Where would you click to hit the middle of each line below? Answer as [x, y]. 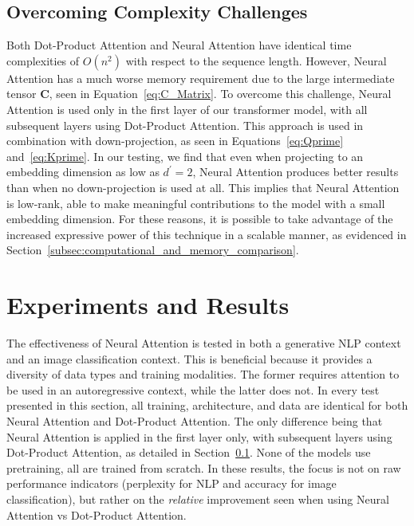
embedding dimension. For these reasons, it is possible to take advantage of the [200, 219]
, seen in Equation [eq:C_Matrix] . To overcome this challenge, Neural [220, 94]
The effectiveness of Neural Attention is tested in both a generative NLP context [204, 343]
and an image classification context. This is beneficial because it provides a [189, 358]
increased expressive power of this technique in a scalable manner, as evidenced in [207, 234]
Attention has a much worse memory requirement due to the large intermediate [201, 78]
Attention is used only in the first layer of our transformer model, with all [187, 109]
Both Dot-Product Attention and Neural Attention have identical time [179, 45]
